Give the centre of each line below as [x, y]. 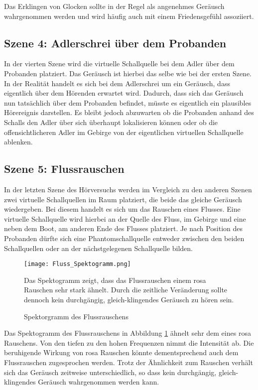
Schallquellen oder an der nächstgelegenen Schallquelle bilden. [98, 248]
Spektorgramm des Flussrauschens [76, 316]
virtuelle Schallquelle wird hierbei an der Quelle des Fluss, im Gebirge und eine [125, 218]
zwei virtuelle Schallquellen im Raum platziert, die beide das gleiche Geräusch [123, 199]
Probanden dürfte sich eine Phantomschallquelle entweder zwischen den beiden [124, 238]
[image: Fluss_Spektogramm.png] [77, 264]
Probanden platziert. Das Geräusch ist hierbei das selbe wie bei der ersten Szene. [128, 73]
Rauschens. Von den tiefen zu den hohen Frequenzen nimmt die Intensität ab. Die [129, 342]
